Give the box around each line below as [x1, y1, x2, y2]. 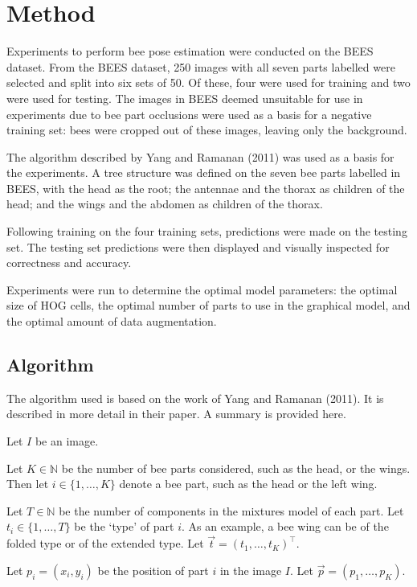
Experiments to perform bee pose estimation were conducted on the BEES [6, 43, 374, 60]
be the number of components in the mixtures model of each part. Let [59, 502, 404, 519]
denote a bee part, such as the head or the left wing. [119, 475, 378, 492]
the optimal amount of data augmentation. [6, 313, 217, 330]
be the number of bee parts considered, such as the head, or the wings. [61, 459, 411, 476]
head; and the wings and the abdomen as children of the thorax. [6, 195, 323, 212]
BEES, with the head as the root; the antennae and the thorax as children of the [6, 179, 405, 196]
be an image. [35, 433, 99, 449]
